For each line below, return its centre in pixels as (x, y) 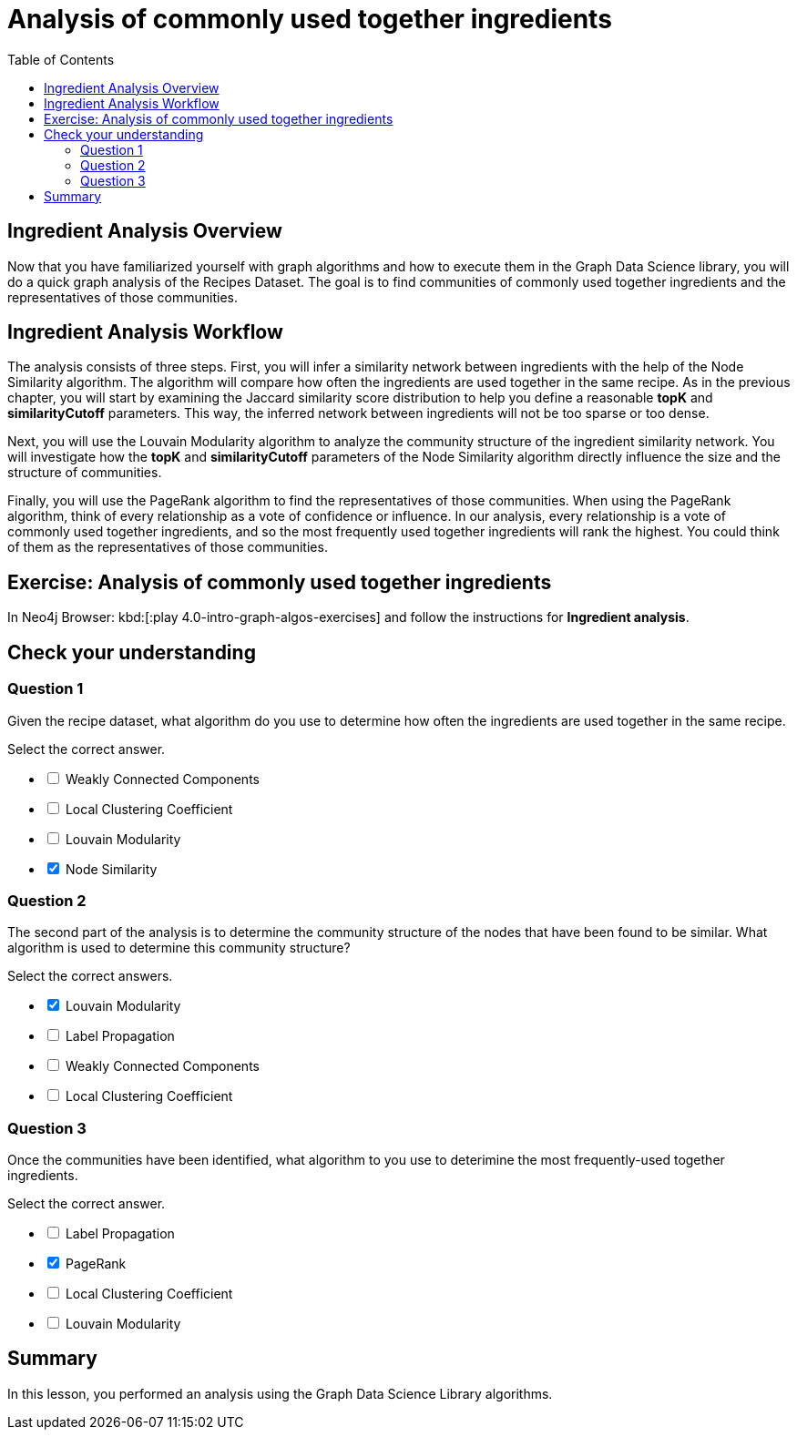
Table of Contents (61, 59)
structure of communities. (85, 473)
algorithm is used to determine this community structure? (179, 948)
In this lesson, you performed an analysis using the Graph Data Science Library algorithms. (280, 1393)
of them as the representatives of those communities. (168, 547)
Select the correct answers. (90, 976)
